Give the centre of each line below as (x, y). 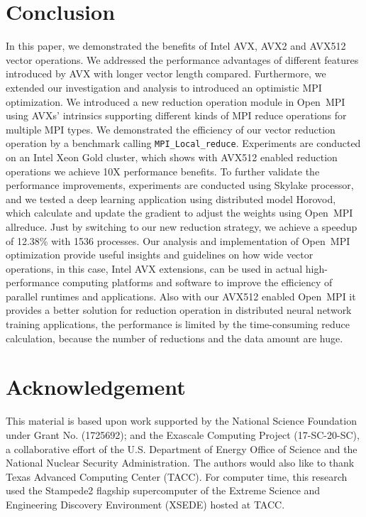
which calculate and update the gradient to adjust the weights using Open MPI (179, 213)
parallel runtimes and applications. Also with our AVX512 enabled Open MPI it (181, 296)
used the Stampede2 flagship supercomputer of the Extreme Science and (163, 490)
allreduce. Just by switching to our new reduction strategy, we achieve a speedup (182, 226)
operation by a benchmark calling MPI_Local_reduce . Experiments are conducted (183, 143)
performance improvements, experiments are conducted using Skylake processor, (180, 185)
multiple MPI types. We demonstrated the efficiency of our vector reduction (171, 129)
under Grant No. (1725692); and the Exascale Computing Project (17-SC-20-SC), (183, 434)
